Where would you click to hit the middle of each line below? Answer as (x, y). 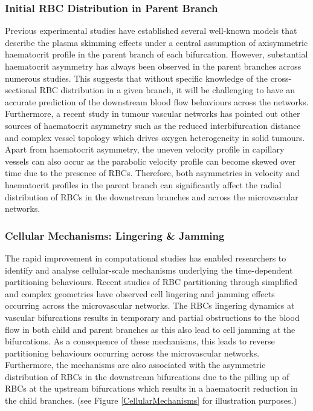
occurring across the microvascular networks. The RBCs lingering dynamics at (150, 305)
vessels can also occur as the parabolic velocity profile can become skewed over (150, 161)
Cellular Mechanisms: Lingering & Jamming (115, 235)
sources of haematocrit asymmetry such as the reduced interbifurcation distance (153, 125)
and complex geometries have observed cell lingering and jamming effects (140, 293)
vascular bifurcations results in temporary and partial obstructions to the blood (152, 317)
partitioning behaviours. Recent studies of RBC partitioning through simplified (151, 282)
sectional (21, 90)
